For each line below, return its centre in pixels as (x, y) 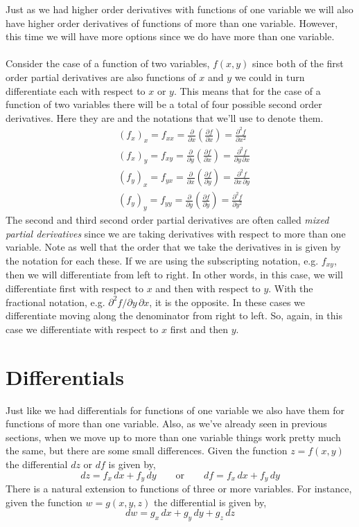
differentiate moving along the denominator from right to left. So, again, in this (174, 315)
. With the (291, 288)
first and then (199, 329)
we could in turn (270, 77)
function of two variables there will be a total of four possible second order (164, 104)
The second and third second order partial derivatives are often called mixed (167, 220)
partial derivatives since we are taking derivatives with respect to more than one (176, 233)
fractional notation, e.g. (55, 302)
